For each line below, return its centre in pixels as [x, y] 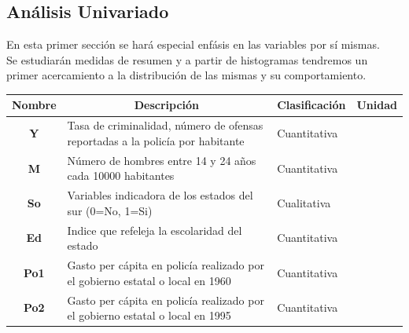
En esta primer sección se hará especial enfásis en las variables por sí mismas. [193, 44]
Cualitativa [304, 203]
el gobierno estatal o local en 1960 [149, 280]
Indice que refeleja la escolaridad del [155, 230]
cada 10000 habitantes [121, 176]
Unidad [377, 105]
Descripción [167, 105]
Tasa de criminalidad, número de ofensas [165, 125]
